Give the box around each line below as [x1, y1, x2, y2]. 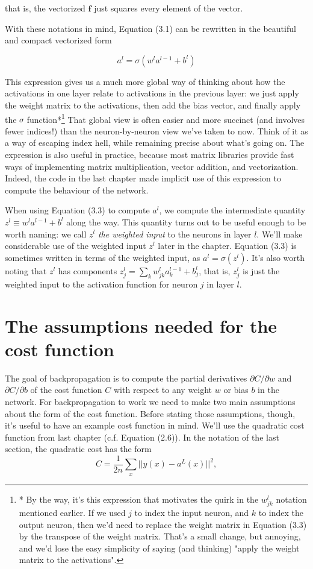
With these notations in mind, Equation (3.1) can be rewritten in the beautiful [5, 22, 296, 34]
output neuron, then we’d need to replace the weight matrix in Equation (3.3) [19, 518, 307, 530]
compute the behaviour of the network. [5, 183, 149, 196]
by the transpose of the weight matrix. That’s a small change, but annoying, [19, 530, 301, 542]
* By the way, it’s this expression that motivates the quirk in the [19, 492, 259, 505]
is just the [243, 264, 280, 277]
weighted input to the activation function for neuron [5, 277, 198, 290]
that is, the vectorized [5, 2, 85, 14]
